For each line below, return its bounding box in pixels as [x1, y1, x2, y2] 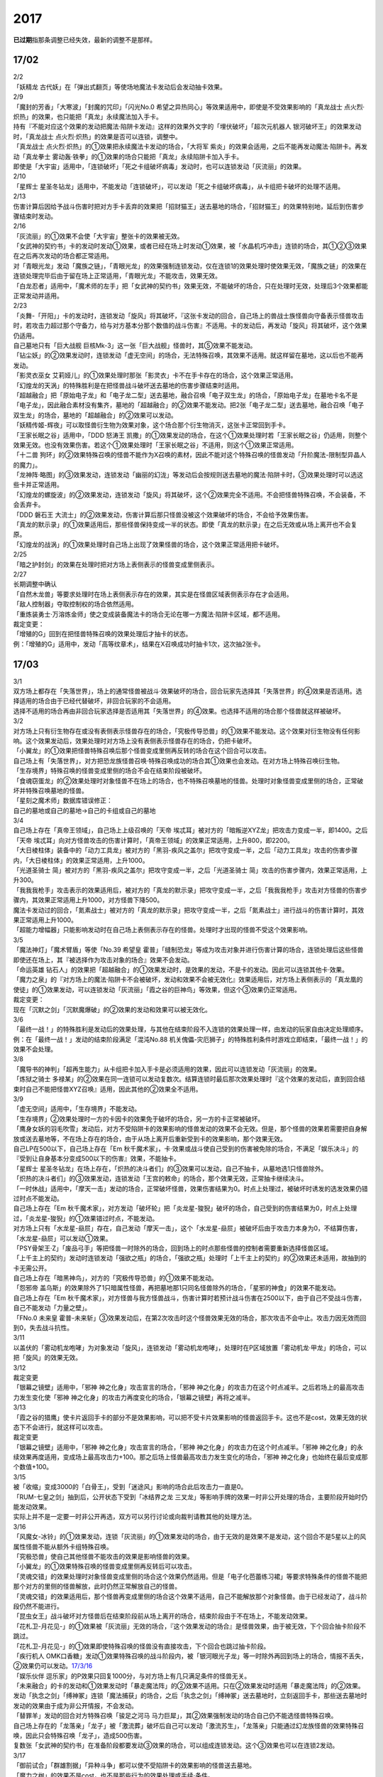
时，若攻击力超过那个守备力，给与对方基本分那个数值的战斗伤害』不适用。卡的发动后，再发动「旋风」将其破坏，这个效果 [13, 321, 367, 330]
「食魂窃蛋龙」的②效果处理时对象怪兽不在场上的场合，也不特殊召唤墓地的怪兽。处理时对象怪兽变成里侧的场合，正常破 [13, 776, 364, 785]
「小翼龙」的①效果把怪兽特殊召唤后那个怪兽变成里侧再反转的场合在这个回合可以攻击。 [13, 746, 271, 755]
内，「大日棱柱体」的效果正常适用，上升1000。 [13, 856, 149, 864]
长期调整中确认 [13, 580, 57, 589]
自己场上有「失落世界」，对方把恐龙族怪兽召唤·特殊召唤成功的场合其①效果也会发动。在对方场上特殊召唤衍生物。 [13, 756, 344, 765]
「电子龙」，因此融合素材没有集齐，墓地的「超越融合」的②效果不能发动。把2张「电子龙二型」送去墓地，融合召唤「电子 [13, 401, 365, 409]
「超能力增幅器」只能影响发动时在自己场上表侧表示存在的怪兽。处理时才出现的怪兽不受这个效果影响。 [13, 925, 311, 934]
